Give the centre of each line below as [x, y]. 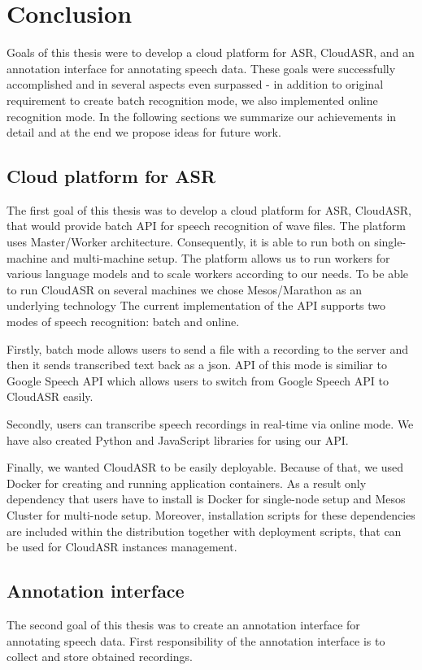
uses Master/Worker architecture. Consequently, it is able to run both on [189, 242]
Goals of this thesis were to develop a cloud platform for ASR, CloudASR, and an [211, 52]
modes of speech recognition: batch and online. [123, 322]
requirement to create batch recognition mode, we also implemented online [192, 100]
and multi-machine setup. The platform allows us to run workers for [220, 257]
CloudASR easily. [50, 396]
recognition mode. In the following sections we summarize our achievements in [202, 116]
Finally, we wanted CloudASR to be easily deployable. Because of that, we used [205, 467]
